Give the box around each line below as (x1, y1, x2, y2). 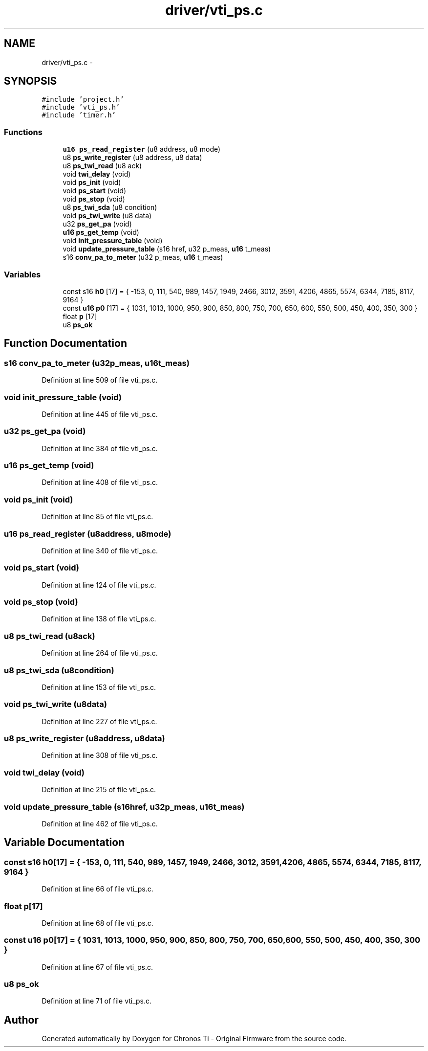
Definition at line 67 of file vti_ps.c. (42, 962, 153, 971)
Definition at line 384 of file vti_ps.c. (42, 444, 158, 453)
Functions (4, 127, 43, 137)
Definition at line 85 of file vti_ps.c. (42, 512, 153, 521)
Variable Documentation (4, 836, 125, 849)
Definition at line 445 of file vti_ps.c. (42, 410, 158, 418)
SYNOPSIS (4, 75, 57, 88)
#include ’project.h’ (42, 95, 124, 104)
